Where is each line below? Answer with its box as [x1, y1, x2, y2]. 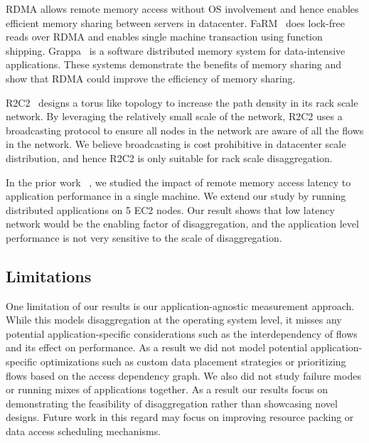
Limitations [6, 265, 92, 287]
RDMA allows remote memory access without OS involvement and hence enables [6, 1, 359, 16]
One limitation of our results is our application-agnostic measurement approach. [6, 298, 355, 313]
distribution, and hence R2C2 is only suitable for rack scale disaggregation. [6, 150, 333, 165]
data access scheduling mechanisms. [6, 424, 161, 439]
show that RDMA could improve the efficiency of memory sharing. [6, 70, 296, 85]
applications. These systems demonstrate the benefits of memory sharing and [6, 57, 342, 72]
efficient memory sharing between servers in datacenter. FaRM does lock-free [6, 15, 345, 30]
